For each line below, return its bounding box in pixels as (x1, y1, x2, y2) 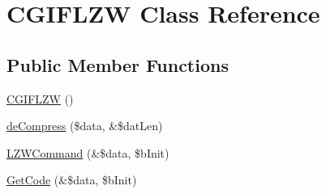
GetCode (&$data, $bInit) (6, 171, 137, 188)
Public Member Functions (6, 52, 229, 77)
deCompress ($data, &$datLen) (6, 117, 163, 134)
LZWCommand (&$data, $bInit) (6, 144, 169, 161)
